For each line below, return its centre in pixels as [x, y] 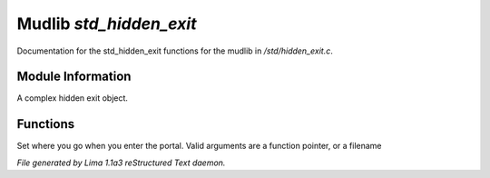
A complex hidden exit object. [73, 98]
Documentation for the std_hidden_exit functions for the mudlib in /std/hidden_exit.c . [175, 51]
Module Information [74, 77]
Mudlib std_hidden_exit [107, 24]
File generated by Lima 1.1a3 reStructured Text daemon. [121, 163]
